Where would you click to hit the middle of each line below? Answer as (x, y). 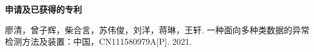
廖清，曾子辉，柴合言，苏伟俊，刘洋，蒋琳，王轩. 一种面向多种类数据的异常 (157, 29)
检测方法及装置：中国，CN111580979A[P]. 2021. (98, 41)
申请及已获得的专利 (43, 9)
